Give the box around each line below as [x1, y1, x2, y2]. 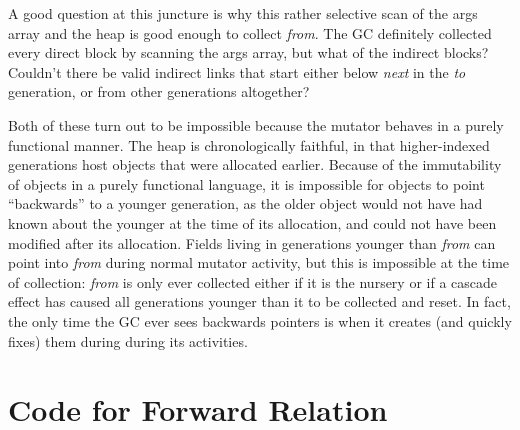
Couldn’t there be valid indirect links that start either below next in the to [8, 61, 466, 82]
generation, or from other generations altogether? [8, 81, 310, 102]
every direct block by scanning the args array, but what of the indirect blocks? [8, 42, 489, 63]
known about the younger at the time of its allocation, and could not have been [8, 212, 497, 233]
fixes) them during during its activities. [8, 330, 248, 351]
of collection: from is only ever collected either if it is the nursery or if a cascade [8, 271, 498, 292]
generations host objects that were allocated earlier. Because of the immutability [8, 154, 502, 175]
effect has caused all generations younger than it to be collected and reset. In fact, [8, 291, 511, 312]
